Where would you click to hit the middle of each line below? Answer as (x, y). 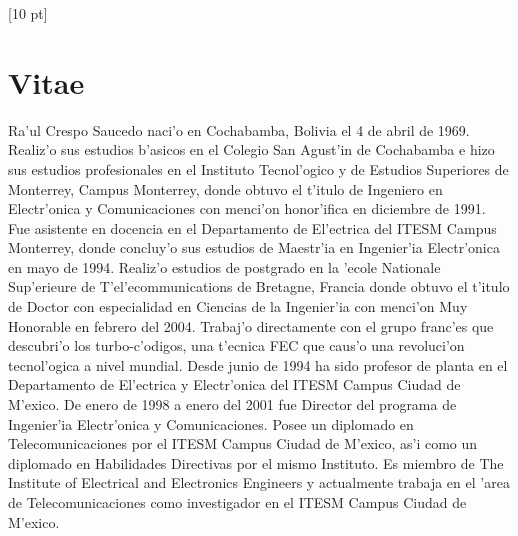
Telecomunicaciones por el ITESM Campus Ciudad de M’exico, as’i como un (243, 443)
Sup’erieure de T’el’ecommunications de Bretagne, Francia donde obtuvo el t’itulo (259, 286)
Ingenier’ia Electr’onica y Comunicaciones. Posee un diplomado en (211, 423)
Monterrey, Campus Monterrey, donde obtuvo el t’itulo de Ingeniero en (225, 188)
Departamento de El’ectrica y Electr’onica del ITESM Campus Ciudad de (234, 384)
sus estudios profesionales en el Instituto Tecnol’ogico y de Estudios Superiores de (258, 168)
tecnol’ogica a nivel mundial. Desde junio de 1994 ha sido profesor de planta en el (258, 364)
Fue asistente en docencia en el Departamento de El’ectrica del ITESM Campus (252, 227)
